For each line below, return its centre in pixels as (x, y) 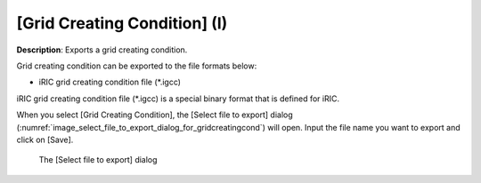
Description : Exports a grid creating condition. (102, 50)
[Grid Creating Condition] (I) (122, 23)
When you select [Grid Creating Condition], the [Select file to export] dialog (155, 115)
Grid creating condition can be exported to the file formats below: (137, 66)
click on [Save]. (45, 139)
